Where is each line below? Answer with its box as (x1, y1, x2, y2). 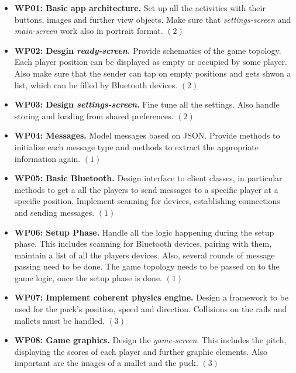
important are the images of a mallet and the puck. (14, 357, 198, 369)
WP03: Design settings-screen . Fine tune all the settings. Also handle (14, 98, 280, 110)
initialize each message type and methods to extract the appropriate (14, 140, 259, 153)
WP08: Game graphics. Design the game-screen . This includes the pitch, (14, 334, 287, 346)
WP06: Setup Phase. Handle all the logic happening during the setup (14, 226, 274, 238)
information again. (14, 152, 81, 164)
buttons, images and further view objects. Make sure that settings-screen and (14, 13, 291, 25)
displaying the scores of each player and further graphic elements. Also (14, 345, 268, 357)
